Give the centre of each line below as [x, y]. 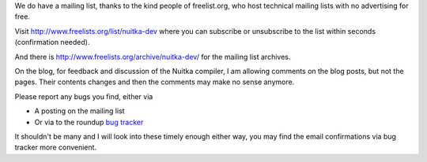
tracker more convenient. [56, 147]
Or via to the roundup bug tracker [89, 122]
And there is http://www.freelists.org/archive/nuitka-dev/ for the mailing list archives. [153, 57]
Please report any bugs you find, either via [84, 96]
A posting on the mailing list [80, 111]
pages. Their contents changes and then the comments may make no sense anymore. [155, 82]
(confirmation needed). [52, 42]
